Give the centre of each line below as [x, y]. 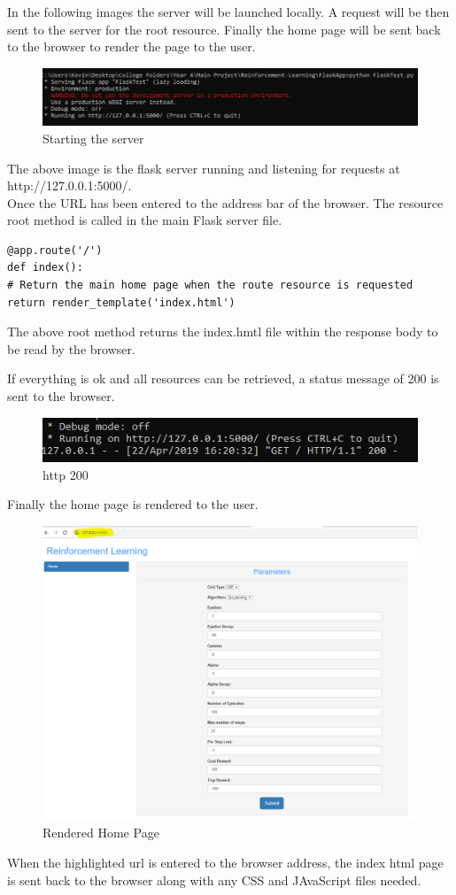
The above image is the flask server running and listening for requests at [204, 168]
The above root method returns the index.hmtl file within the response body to [223, 332]
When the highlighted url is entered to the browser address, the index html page [225, 862]
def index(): [45, 268]
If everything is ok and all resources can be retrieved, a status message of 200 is [223, 378]
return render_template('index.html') [121, 302]
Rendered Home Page [101, 833]
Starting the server [93, 138]
